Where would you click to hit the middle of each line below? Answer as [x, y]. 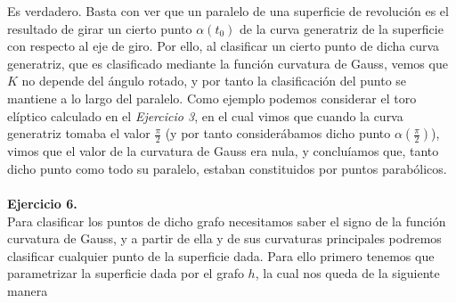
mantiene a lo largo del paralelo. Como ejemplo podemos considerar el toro [212, 98]
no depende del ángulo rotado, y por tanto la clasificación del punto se [214, 81]
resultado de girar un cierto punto [100, 28]
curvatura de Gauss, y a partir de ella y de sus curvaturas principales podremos [224, 238]
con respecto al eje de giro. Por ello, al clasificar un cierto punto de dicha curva [224, 46]
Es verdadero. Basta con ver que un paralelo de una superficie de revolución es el [228, 11]
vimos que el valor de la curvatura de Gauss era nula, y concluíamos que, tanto [223, 151]
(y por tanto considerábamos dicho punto [278, 133]
